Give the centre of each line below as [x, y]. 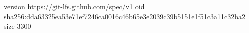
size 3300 [18, 26]
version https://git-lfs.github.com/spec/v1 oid [74, 6]
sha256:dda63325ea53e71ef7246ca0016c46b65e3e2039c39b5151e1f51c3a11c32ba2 [125, 16]
